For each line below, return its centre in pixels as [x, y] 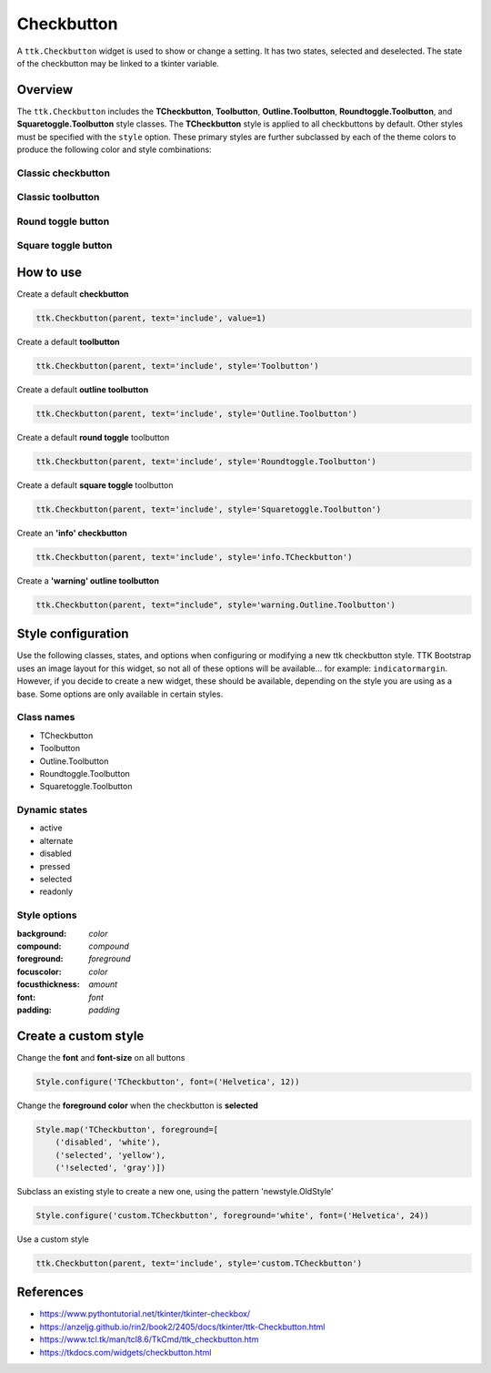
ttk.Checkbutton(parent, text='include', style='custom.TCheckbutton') [199, 1263]
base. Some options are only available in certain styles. [120, 694]
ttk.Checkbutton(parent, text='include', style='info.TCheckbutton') [194, 557]
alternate [56, 840]
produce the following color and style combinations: [115, 149]
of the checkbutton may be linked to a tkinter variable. [118, 63]
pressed [55, 866]
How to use [49, 273]
